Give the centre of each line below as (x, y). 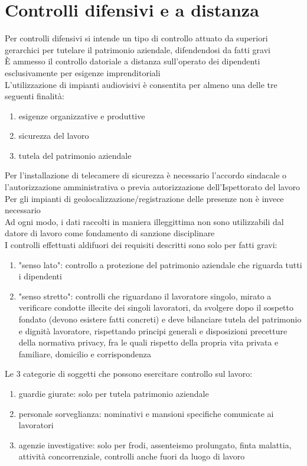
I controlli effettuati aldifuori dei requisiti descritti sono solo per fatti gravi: (141, 245)
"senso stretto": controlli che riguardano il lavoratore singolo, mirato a (145, 296)
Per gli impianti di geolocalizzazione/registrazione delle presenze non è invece (144, 198)
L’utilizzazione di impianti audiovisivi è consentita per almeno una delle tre (141, 84)
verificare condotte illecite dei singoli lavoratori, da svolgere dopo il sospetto (156, 307)
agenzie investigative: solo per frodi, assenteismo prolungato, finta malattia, (155, 444)
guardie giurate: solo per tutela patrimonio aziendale (114, 393)
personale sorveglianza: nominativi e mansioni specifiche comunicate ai (146, 413)
